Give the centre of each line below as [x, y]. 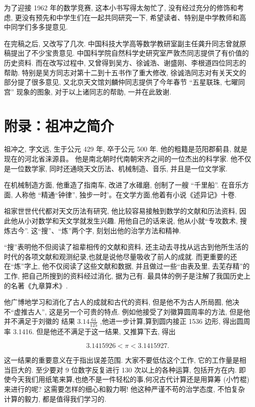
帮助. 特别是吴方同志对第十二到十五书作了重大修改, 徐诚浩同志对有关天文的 [125, 72]
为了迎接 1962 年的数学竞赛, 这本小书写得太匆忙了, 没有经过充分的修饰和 [121, 7]
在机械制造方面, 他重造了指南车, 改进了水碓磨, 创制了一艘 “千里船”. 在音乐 [123, 185]
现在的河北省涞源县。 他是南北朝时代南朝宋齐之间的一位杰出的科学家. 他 [121, 159]
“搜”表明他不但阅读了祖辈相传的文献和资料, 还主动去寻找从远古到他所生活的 [126, 247]
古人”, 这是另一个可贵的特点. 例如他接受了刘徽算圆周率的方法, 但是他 [139, 311]
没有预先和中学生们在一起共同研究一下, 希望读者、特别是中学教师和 [131, 17]
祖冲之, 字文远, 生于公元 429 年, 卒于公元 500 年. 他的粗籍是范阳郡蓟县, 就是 [126, 149]
